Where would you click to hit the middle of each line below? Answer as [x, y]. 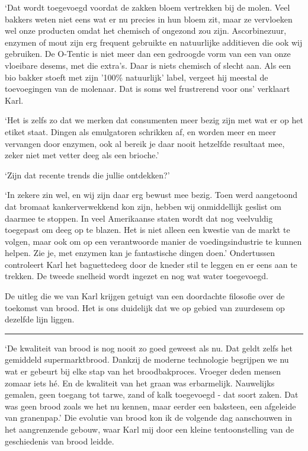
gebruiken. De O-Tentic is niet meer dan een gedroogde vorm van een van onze [148, 54]
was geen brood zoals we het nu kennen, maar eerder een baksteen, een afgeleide [150, 406]
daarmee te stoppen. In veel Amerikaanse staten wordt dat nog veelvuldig [139, 218]
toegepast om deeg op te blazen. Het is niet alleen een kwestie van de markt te [147, 230]
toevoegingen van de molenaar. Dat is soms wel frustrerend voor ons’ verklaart [147, 89]
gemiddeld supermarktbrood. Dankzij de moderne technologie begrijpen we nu [147, 359]
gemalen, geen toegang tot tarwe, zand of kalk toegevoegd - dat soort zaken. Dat [152, 394]
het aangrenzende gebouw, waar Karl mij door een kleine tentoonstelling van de [150, 429]
